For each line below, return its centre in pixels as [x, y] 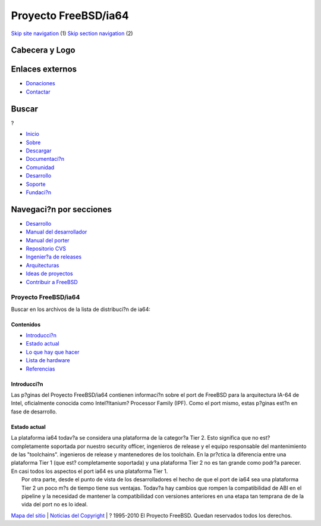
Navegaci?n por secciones [62, 209]
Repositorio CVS [46, 248]
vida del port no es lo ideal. [55, 505]
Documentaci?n [45, 159]
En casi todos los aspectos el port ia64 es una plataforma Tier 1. [89, 471]
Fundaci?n [39, 192]
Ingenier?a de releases [54, 257]
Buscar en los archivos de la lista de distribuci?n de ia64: [81, 309]
